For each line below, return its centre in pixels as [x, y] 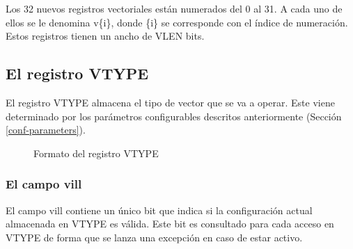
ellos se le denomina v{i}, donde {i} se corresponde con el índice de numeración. [177, 22]
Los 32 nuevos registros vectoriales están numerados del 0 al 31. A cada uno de [174, 8]
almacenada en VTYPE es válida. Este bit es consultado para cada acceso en [170, 224]
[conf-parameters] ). [46, 130]
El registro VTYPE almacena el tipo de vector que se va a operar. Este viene [170, 102]
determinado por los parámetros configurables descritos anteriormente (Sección [174, 116]
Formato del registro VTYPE [96, 153]
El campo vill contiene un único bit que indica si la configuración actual [159, 210]
